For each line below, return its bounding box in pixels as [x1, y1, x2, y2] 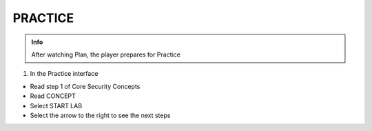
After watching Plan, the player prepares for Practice [31, 50, 180, 59]
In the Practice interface [30, 70, 99, 78]
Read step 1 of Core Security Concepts [30, 82, 141, 90]
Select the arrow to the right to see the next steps [30, 111, 171, 119]
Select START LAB [30, 101, 83, 110]
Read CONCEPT [30, 92, 76, 100]
